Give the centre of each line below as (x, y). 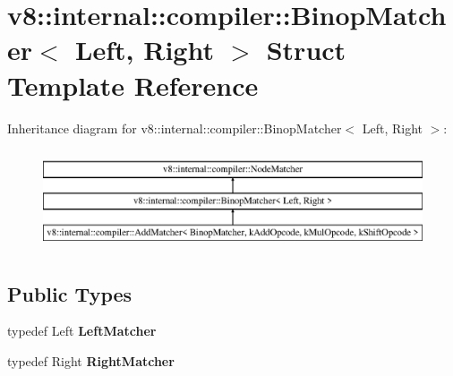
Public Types (70, 293)
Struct (306, 50)
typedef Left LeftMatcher (82, 331)
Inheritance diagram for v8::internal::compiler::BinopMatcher (175, 128)
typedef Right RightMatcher (91, 361)
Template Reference (133, 85)
